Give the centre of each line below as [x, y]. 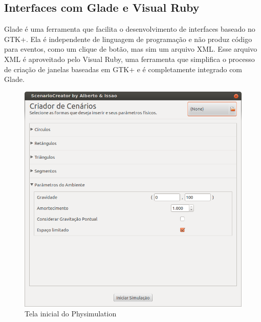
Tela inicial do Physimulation [71, 314]
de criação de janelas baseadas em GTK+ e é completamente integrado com [123, 69]
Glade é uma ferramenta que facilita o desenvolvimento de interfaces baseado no [130, 29]
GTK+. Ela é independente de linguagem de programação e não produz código [128, 39]
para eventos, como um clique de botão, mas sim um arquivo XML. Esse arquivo [131, 49]
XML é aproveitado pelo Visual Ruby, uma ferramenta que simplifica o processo [129, 59]
